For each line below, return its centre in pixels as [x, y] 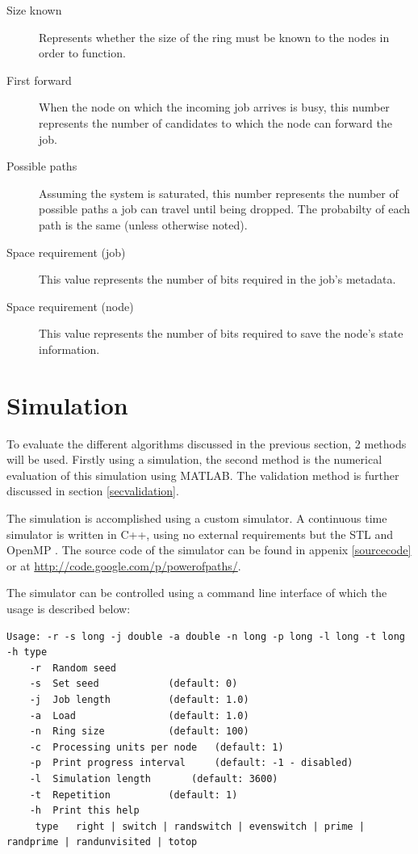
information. [69, 349]
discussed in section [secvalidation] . [93, 491]
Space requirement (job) [66, 252]
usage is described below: [69, 608]
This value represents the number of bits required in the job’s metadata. [217, 279]
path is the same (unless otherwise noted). [143, 224]
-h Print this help [84, 811]
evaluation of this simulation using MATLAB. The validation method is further [203, 475]
